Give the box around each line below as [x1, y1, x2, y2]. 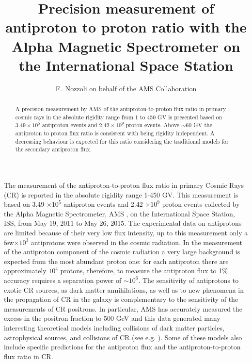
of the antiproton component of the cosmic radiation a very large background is [4, 247, 240, 257]
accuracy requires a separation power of [4, 275, 122, 285]
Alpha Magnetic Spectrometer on [12, 36, 240, 56]
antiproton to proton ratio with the [5, 17, 247, 37]
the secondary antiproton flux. [15, 145, 92, 153]
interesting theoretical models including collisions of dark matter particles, [4, 322, 224, 332]
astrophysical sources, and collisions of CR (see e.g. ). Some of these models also [4, 332, 242, 342]
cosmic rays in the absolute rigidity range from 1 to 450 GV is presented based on [15, 113, 222, 121]
